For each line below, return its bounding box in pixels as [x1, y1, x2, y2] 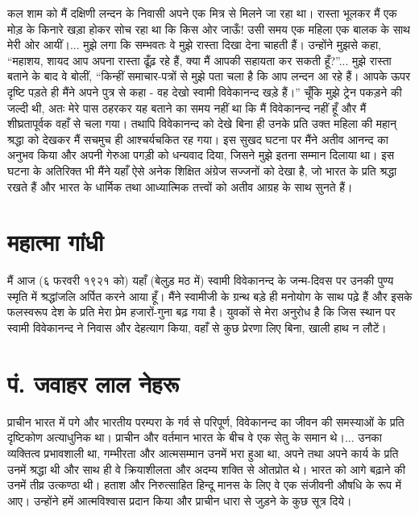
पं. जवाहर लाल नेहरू [7, 366, 180, 399]
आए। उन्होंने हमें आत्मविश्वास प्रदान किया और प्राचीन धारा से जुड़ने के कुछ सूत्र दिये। [7, 492, 352, 509]
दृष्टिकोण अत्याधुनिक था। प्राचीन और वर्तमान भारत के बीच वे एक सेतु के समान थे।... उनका [7, 429, 382, 446]
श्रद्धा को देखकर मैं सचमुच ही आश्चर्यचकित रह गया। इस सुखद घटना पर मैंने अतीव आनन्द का [7, 130, 388, 147]
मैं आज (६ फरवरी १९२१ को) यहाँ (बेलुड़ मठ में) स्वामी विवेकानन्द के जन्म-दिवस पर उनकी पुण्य [7, 272, 394, 289]
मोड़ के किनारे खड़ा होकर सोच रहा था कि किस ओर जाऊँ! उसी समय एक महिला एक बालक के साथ [7, 20, 410, 37]
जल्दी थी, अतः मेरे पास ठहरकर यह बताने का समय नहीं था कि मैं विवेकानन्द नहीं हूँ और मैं [7, 99, 367, 116]
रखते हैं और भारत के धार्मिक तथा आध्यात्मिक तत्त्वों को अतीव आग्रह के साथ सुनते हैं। [7, 178, 353, 195]
